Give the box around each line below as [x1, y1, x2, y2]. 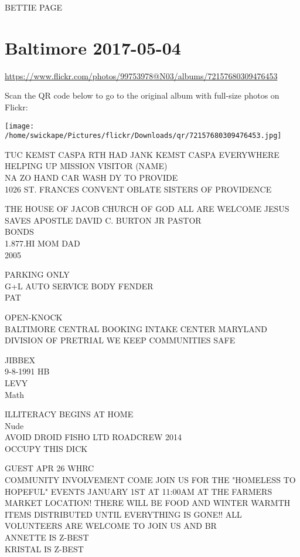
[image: [5, 121, 35, 130]
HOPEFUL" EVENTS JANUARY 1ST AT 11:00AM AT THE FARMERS [5, 485, 272, 497]
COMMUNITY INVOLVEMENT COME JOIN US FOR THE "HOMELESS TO [5, 474, 296, 486]
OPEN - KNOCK [5, 310, 63, 323]
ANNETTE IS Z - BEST [5, 531, 89, 544]
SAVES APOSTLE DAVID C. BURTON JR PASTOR [5, 214, 202, 226]
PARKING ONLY [5, 268, 70, 281]
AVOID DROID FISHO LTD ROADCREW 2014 [5, 431, 182, 443]
